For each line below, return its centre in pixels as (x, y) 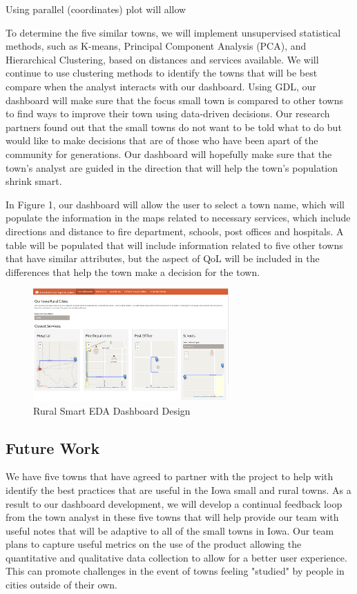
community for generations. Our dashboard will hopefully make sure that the (169, 154)
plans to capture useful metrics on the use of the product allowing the (154, 544)
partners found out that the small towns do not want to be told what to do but (174, 127)
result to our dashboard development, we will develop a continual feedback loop (174, 503)
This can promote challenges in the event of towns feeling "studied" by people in (175, 571)
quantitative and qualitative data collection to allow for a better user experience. (176, 557)
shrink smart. (34, 181)
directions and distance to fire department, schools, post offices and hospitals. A (175, 231)
